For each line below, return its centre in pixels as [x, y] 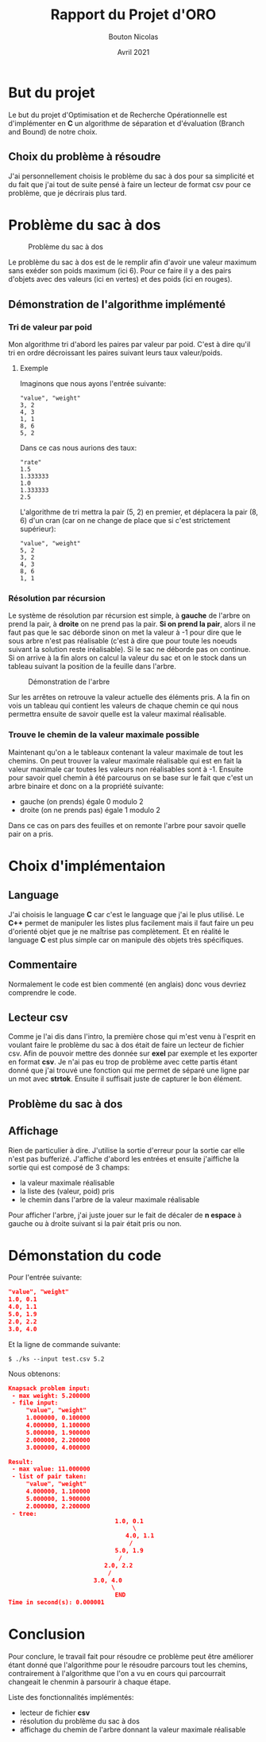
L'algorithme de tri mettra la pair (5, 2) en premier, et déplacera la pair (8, [139, 512]
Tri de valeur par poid [50, 326]
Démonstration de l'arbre [69, 682]
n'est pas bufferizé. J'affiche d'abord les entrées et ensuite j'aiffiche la [124, 1158]
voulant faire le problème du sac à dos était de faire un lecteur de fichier [126, 1045]
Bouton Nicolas [133, 37]
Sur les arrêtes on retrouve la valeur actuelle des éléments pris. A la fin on [129, 697]
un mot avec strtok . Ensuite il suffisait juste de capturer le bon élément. [125, 1079]
